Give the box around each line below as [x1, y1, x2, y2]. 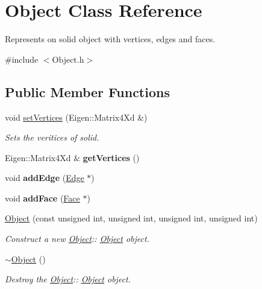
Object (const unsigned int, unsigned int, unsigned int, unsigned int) [5, 212, 258, 224]
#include [5, 52, 39, 65]
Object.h [52, 52, 84, 65]
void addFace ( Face [5, 191, 80, 204]
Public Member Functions [5, 82, 170, 101]
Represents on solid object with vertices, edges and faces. [5, 33, 216, 45]
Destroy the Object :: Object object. [5, 273, 131, 285]
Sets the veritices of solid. [5, 131, 99, 144]
